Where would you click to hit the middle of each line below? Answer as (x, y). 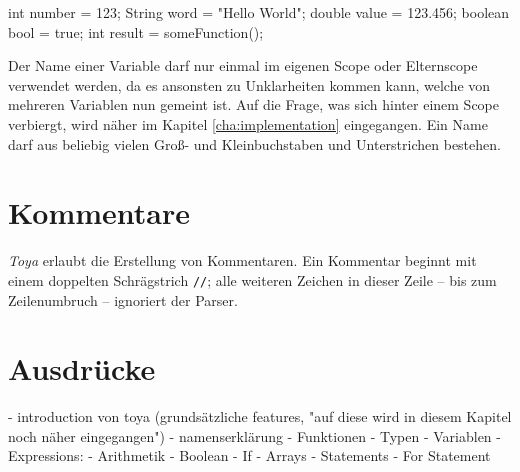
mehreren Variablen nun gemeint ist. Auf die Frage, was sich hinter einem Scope (253, 104)
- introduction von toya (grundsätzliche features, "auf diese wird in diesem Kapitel (260, 416)
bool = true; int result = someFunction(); (136, 31)
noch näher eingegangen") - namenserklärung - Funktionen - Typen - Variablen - (254, 435)
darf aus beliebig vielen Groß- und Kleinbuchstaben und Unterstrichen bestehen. (254, 143)
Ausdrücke (82, 368)
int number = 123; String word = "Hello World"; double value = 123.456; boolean (259, 12)
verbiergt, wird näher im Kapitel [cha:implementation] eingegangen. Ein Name (248, 123)
